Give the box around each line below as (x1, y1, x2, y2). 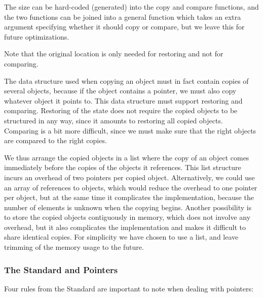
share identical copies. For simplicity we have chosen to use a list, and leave (4, 232, 239, 242)
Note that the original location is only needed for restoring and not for (4, 48, 223, 59)
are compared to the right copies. (4, 135, 107, 146)
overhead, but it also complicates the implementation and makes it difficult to (4, 221, 246, 232)
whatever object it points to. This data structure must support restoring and (4, 95, 243, 106)
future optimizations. (4, 31, 69, 42)
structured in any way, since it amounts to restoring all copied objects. (4, 115, 223, 125)
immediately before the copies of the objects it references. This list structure (4, 162, 241, 173)
